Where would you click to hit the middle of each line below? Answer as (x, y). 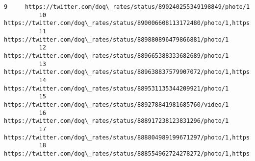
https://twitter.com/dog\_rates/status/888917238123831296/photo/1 (116, 121)
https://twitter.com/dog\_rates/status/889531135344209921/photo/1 (116, 88)
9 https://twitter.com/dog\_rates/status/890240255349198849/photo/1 (127, 7)
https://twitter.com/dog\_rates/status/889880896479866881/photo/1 (116, 39)
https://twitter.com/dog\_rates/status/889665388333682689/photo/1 (116, 56)
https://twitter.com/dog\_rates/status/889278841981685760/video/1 (116, 104)
